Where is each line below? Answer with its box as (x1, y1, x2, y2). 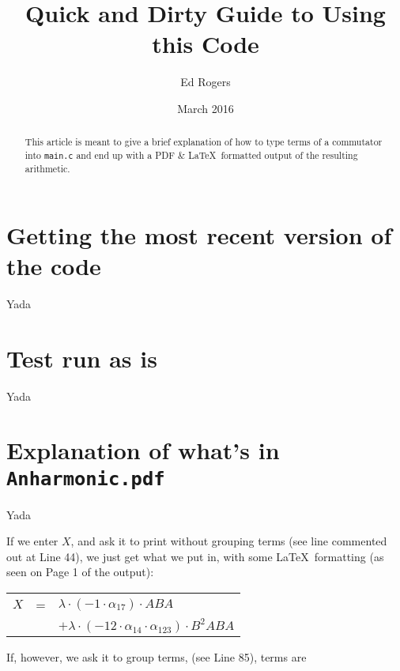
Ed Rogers (180, 74, 231, 90)
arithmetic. (25, 162, 70, 175)
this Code (152, 28, 259, 60)
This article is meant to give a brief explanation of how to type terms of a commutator (25, 135, 383, 149)
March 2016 (177, 100, 234, 116)
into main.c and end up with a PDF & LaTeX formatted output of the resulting (25, 148, 358, 161)
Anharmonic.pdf (6, 467, 165, 490)
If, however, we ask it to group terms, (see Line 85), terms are (6, 649, 307, 665)
